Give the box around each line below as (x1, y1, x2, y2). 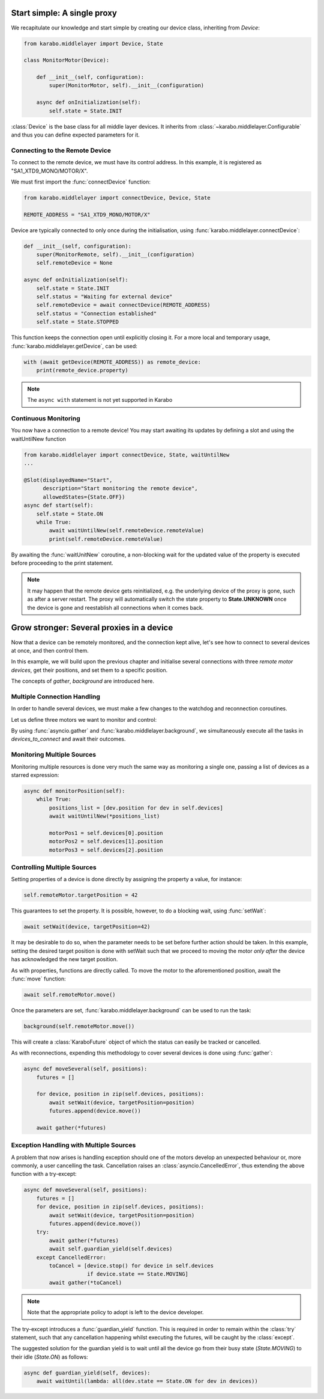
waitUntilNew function (11, 435, 66, 442)
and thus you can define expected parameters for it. (11, 131, 140, 138)
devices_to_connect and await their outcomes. (11, 736, 126, 743)
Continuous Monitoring (11, 414, 80, 423)
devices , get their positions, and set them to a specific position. (11, 666, 168, 674)
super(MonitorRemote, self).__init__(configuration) (36, 251, 195, 258)
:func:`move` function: (11, 975, 66, 982)
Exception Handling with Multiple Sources (11, 1141, 136, 1149)
